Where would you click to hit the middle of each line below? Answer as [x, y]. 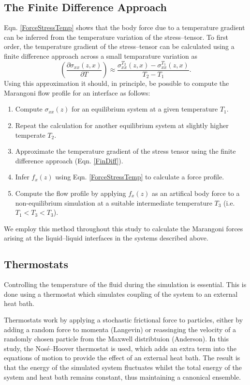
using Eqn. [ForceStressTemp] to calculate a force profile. [140, 177]
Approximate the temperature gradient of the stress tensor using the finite [125, 151]
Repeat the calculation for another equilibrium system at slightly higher [122, 125]
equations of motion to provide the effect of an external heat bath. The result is [122, 358]
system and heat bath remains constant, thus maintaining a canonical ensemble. [123, 377]
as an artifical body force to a [196, 193]
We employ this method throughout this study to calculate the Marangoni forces [124, 228]
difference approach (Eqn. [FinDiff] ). [69, 160]
